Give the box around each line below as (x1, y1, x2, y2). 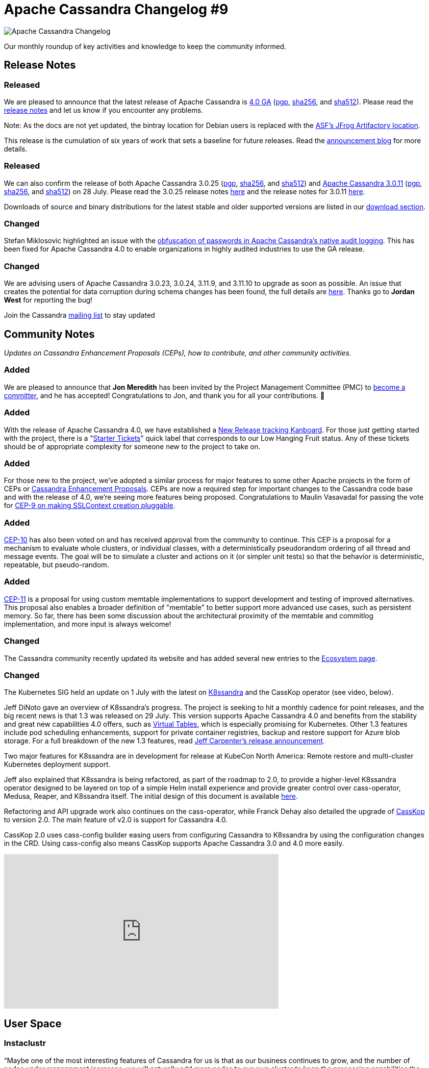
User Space (4, 1017, 62, 1030)
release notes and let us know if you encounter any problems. (4, 105, 203, 114)
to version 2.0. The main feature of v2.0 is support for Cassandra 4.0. (4, 815, 227, 824)
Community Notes (4, 328, 95, 340)
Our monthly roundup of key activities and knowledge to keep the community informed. (4, 42, 286, 51)
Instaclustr (4, 1038, 46, 1048)
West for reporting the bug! (4, 296, 93, 305)
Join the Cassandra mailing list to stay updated (4, 311, 155, 320)
